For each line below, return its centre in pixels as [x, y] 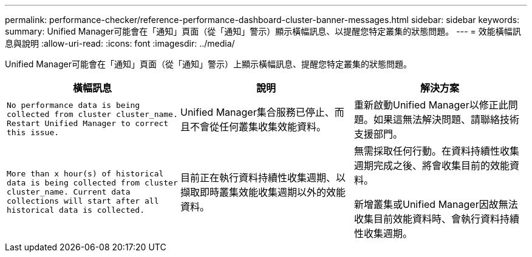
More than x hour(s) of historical [85, 173]
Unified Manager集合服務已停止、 [257, 112]
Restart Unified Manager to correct [88, 123]
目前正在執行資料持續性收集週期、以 [263, 178]
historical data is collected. [76, 210]
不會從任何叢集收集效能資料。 [258, 127]
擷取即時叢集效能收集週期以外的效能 [263, 192]
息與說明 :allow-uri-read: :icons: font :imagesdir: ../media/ [120, 43]
